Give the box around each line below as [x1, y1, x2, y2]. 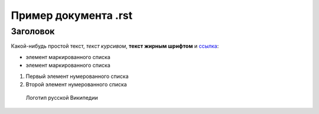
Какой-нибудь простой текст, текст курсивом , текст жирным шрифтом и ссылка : [11, 43, 219, 50]
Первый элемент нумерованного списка [25, 73, 129, 80]
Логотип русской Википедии [25, 95, 98, 102]
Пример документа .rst [11, 9, 133, 22]
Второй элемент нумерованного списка [25, 80, 127, 88]
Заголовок [11, 26, 55, 37]
